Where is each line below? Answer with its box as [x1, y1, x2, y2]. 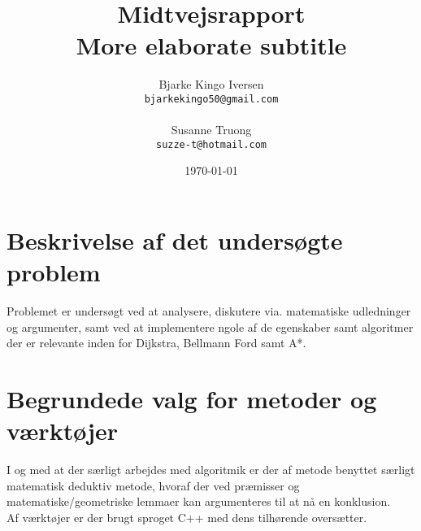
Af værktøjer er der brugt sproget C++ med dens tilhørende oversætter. [7, 509, 367, 525]
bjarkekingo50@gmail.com [144, 93, 279, 105]
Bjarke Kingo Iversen [158, 76, 264, 93]
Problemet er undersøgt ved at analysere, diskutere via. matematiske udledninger [7, 302, 411, 320]
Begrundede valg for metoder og [7, 382, 377, 416]
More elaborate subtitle [76, 28, 347, 62]
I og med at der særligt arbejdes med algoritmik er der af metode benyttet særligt [7, 461, 415, 478]
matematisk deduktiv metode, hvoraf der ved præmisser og [7, 477, 300, 494]
